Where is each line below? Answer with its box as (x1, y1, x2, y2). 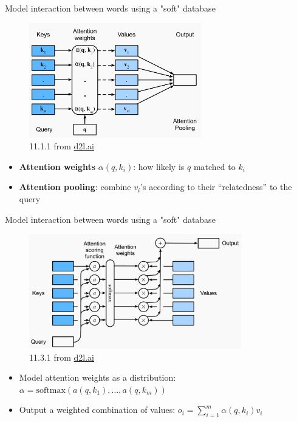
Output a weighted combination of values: (19, 403, 176, 416)
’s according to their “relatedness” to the (140, 180, 292, 193)
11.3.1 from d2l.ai (29, 350, 95, 363)
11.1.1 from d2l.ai (29, 140, 95, 152)
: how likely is (133, 160, 185, 172)
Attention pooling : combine (19, 180, 131, 193)
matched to (193, 160, 236, 172)
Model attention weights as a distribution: (19, 371, 176, 384)
